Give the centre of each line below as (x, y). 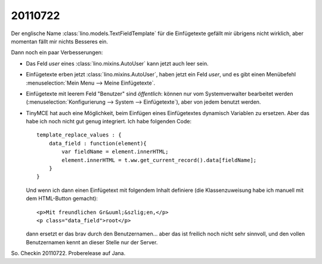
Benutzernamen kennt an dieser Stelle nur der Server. (92, 242)
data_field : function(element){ (98, 143)
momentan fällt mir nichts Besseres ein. (60, 41)
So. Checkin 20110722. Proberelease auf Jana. (68, 253)
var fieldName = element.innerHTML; (115, 152)
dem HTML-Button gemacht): (62, 198)
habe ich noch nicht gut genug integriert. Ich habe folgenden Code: (109, 122)
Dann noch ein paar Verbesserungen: (57, 52)
